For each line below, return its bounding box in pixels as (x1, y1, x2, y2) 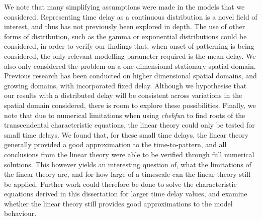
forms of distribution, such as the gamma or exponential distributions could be (4, 31, 247, 41)
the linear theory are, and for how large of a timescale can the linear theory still (4, 169, 251, 179)
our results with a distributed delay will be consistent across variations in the (4, 90, 242, 100)
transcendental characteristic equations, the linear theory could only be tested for (4, 120, 255, 130)
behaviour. (4, 208, 37, 218)
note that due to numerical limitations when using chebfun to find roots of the (4, 109, 245, 120)
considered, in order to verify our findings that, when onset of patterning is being (4, 41, 254, 51)
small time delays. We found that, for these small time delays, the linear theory (4, 129, 249, 140)
